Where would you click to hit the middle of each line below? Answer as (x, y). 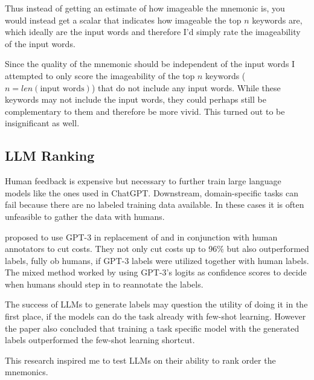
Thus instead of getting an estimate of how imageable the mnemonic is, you (145, 8)
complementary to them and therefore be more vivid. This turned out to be (145, 111)
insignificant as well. (42, 123)
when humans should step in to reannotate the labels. (104, 284)
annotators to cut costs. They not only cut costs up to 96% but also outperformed (157, 249)
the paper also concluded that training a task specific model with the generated (152, 328)
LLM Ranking (50, 156)
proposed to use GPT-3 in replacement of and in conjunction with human (141, 237)
